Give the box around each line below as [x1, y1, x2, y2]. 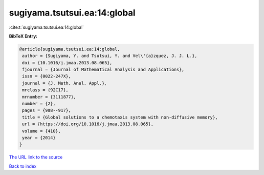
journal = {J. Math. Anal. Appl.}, [22, 80, 108, 86]
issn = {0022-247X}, [22, 74, 71, 79]
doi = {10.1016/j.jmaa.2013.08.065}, [22, 60, 112, 65]
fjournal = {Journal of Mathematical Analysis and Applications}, [22, 67, 185, 73]
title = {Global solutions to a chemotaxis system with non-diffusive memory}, [22, 115, 218, 120]
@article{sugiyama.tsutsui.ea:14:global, [19, 46, 120, 52]
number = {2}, [22, 101, 56, 107]
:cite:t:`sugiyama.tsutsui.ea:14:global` [9, 24, 84, 30]
